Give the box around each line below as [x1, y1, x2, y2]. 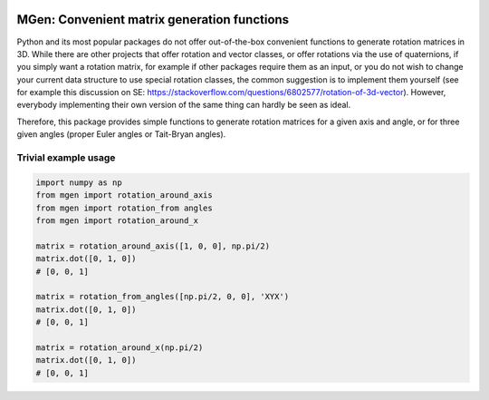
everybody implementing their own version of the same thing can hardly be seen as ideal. [16, 100, 351, 111]
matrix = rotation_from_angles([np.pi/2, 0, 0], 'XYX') [35, 291, 290, 302]
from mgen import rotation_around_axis [35, 190, 213, 200]
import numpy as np [35, 177, 122, 188]
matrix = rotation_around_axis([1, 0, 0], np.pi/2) [35, 240, 271, 251]
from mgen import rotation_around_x [35, 215, 199, 226]
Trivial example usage [16, 151, 116, 164]
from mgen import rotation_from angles [35, 202, 213, 213]
